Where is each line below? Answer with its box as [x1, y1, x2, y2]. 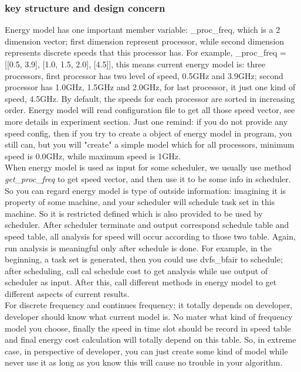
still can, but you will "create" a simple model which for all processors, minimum [5, 138, 295, 151]
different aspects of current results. [5, 287, 130, 299]
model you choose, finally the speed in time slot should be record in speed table [5, 322, 291, 334]
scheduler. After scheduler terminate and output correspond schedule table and [5, 219, 289, 231]
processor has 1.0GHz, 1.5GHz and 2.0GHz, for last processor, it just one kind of [5, 81, 296, 93]
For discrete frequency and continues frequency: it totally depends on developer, [5, 299, 293, 311]
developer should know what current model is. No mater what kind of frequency [5, 310, 293, 323]
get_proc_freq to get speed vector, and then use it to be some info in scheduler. [5, 172, 291, 185]
